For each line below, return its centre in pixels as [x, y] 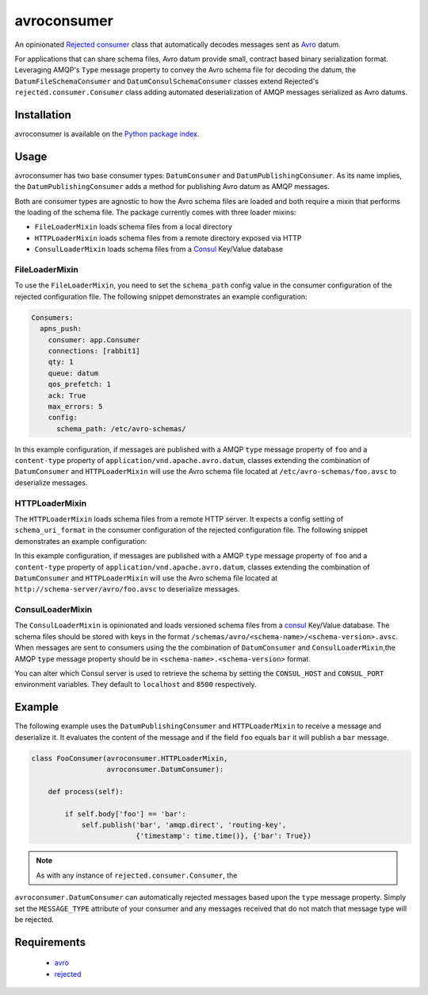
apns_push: [61, 329]
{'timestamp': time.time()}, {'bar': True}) [224, 836]
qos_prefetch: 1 [79, 384]
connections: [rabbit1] [94, 351]
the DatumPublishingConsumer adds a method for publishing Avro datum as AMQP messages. [172, 187]
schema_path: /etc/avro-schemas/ [121, 428]
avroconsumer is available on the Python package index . [107, 134]
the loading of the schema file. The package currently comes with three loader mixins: [155, 212]
